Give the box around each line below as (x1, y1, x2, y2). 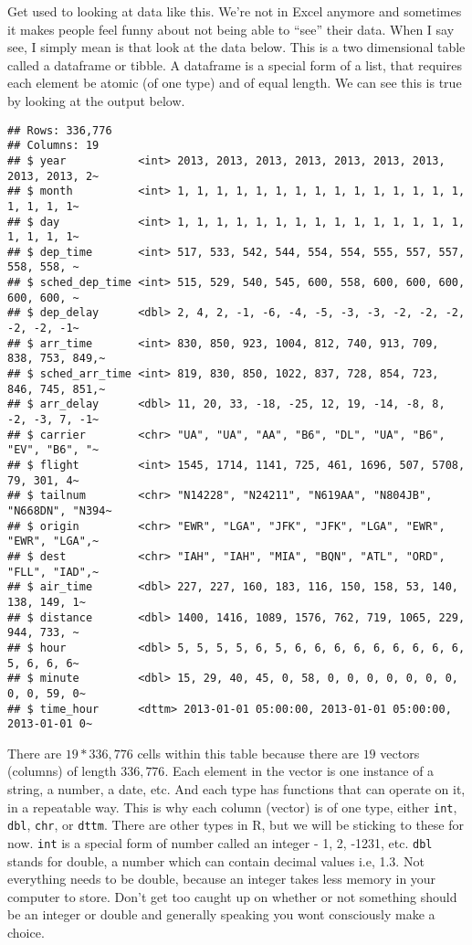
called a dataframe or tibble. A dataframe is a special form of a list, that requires (7, 55, 462, 74)
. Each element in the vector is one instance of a (164, 761, 435, 780)
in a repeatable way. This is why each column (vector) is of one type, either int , (7, 797, 457, 816)
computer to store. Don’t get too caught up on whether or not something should (7, 887, 457, 906)
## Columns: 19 (7, 139, 100, 153)
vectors (380, 743, 420, 762)
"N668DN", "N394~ (7, 504, 112, 517)
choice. (7, 922, 45, 941)
